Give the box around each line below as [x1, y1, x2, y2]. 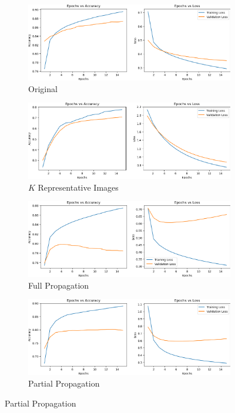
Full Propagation [28, 279, 89, 291]
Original [28, 82, 58, 94]
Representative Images [38, 181, 119, 193]
